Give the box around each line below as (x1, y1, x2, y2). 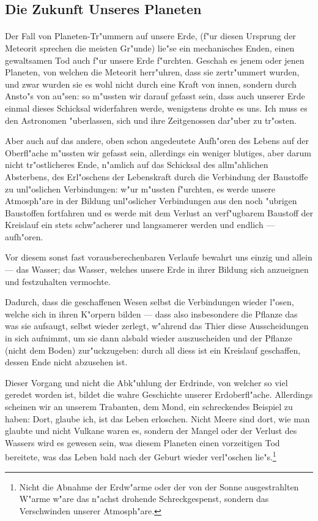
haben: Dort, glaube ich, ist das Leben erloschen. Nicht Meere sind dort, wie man (5, 412, 310, 425)
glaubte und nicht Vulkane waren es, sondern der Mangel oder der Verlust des (5, 424, 297, 437)
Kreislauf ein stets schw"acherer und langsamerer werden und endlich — (5, 218, 275, 231)
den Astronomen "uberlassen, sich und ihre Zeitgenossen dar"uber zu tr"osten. (5, 113, 297, 126)
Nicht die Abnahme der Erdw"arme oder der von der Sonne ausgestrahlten (19, 480, 299, 493)
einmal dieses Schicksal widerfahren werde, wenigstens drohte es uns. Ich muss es (5, 101, 308, 114)
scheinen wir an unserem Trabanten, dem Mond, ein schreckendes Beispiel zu (5, 400, 293, 413)
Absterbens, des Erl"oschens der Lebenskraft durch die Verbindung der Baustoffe (5, 170, 308, 183)
